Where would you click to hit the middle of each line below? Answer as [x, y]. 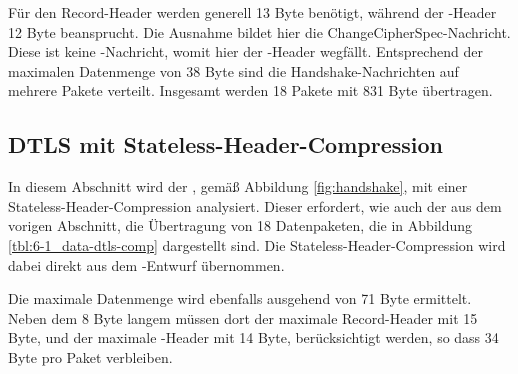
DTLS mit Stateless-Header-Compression [225, 144]
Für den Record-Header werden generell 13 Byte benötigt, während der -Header [252, 12]
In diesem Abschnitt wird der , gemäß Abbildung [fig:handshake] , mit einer [238, 186]
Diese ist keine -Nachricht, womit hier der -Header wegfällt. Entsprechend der [245, 51]
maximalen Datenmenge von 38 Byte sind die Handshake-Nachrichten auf [233, 70]
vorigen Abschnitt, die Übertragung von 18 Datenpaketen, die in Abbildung [240, 225]
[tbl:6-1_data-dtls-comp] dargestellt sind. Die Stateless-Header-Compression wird [257, 244]
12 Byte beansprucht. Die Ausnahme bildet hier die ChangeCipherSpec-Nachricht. [259, 31]
